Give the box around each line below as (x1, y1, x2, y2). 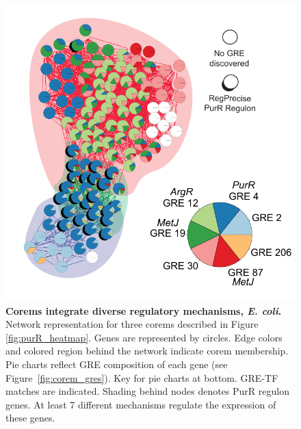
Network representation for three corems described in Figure (5, 317, 259, 331)
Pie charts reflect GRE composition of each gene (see (5, 356, 228, 371)
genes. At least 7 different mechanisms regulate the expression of (5, 397, 276, 411)
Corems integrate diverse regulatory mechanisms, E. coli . (5, 303, 282, 317)
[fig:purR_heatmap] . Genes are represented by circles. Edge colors (5, 330, 283, 344)
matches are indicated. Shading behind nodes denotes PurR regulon (5, 384, 289, 398)
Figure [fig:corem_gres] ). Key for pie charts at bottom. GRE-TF (5, 370, 278, 385)
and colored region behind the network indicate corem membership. (5, 343, 289, 358)
